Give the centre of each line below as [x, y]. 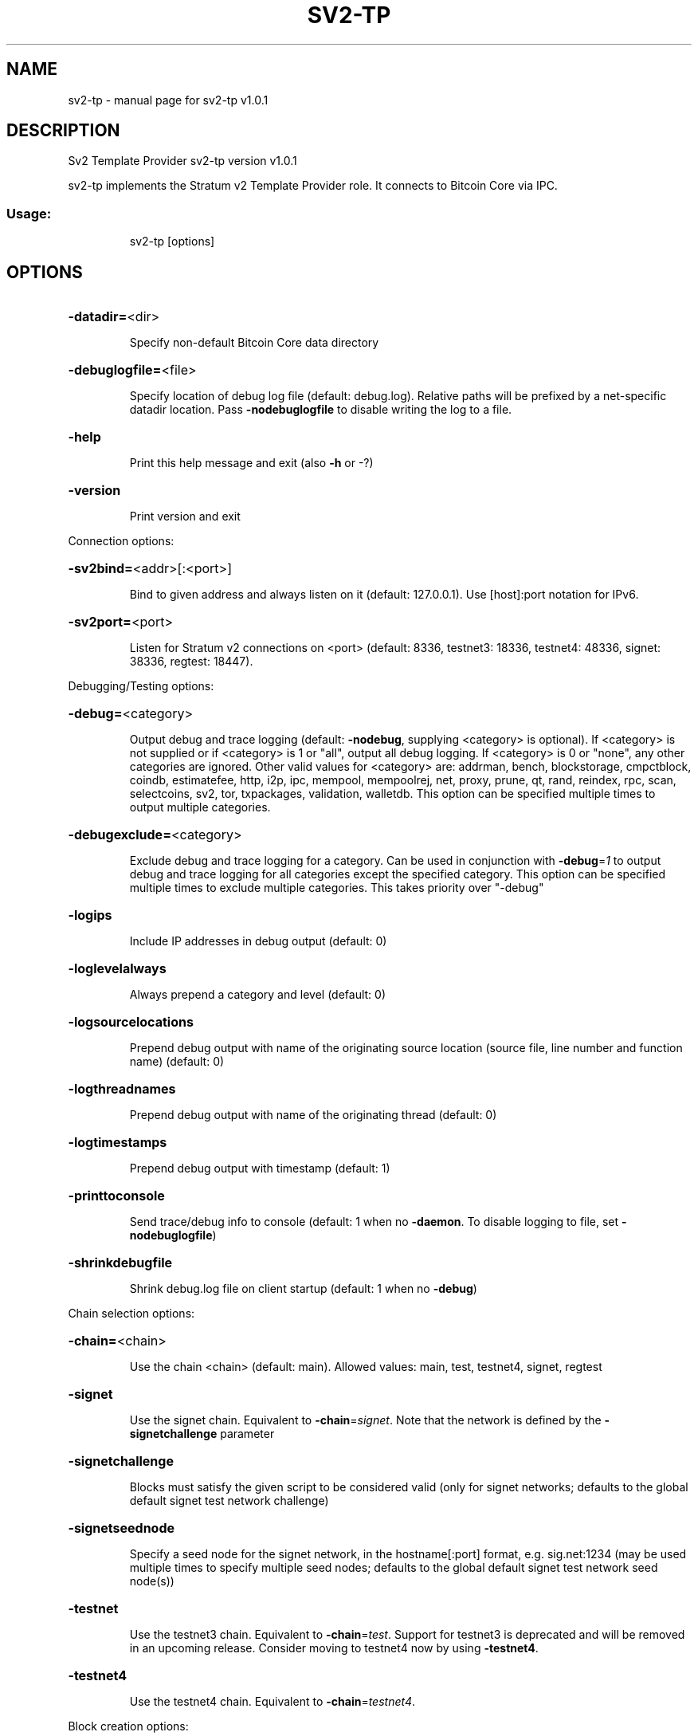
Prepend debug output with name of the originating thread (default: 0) [313, 1115]
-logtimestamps [118, 1143]
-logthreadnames [122, 1089]
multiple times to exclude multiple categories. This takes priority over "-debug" [337, 888]
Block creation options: [128, 1726]
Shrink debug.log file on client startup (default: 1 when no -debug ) [303, 1289]
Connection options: [121, 541]
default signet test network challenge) [229, 1501]
